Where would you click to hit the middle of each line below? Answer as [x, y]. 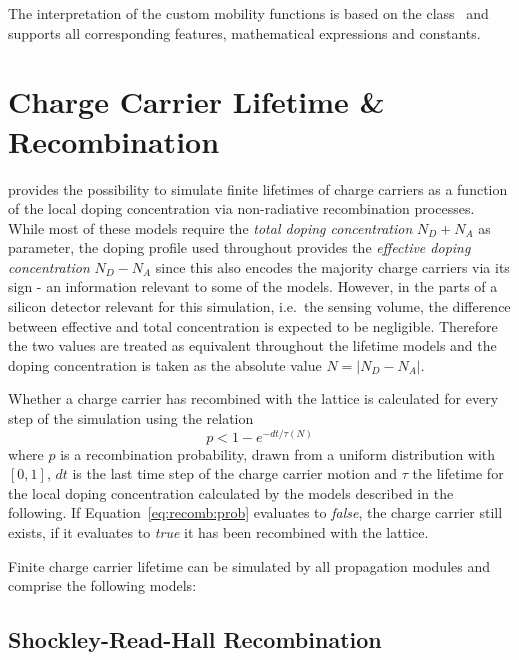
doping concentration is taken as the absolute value [165, 364]
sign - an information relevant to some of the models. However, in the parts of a [253, 286]
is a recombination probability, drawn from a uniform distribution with [278, 453]
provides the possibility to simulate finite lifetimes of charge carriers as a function [258, 188]
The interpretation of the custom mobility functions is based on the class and [248, 13]
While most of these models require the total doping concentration [210, 227]
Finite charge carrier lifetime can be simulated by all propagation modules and [249, 565]
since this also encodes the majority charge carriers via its [332, 266]
